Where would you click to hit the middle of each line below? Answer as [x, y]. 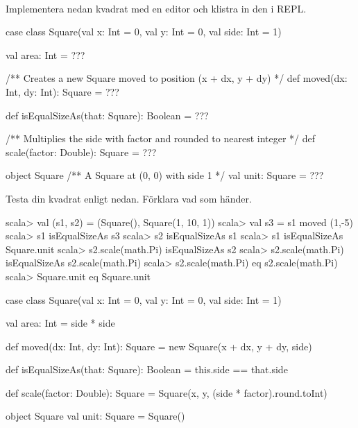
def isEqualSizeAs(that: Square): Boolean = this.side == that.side [147, 369]
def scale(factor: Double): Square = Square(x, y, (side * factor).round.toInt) [167, 392]
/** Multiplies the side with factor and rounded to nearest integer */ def [161, 138]
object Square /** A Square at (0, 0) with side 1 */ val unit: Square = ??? [165, 175]
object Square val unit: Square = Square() [95, 416]
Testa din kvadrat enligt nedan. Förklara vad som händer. [129, 198]
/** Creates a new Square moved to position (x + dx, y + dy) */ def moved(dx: [177, 78]
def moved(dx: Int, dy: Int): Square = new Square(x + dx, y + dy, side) [159, 346]
